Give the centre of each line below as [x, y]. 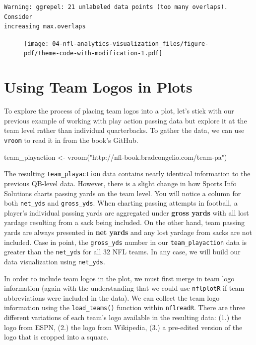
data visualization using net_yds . [55, 261]
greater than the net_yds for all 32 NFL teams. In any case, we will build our [122, 252]
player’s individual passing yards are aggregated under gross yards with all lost [127, 212]
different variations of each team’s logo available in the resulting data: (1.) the [123, 317]
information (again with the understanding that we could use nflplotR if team [124, 288]
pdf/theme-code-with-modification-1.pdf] [93, 54]
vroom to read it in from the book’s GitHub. [71, 140]
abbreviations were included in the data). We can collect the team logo [112, 297]
